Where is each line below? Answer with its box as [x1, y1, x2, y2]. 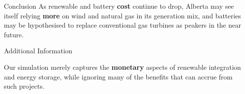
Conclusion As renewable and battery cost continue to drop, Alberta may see [4, 1, 234, 11]
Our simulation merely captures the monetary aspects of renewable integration [4, 62, 241, 72]
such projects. [4, 81, 44, 91]
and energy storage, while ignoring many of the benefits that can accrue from [4, 71, 233, 81]
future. [4, 29, 24, 39]
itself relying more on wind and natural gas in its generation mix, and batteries [4, 10, 241, 20]
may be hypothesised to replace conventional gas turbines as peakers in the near [4, 20, 241, 30]
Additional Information [4, 46, 72, 56]
